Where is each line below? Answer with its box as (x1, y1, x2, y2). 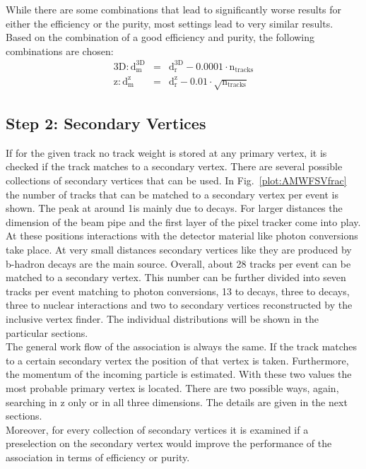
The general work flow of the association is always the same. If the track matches (6, 339, 358, 354)
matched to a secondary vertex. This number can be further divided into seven (6, 270, 346, 285)
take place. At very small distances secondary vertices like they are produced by (6, 242, 352, 257)
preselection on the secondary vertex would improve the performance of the (6, 436, 332, 451)
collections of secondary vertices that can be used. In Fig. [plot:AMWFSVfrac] (6, 173, 347, 188)
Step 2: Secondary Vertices (6, 112, 206, 134)
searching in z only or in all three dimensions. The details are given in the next (6, 394, 348, 409)
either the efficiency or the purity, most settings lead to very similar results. (6, 16, 333, 30)
